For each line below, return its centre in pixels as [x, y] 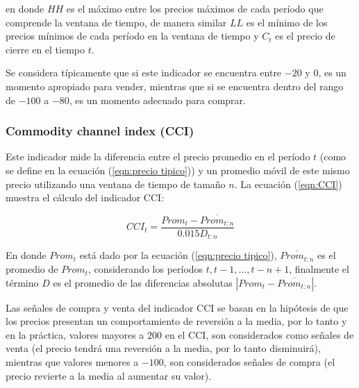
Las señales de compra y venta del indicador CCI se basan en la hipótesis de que [177, 307]
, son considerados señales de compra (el [249, 362]
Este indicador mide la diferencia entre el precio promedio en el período [158, 157]
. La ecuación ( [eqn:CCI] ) [288, 184]
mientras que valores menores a [72, 362]
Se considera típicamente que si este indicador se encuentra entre [144, 73]
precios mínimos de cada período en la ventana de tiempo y [132, 36]
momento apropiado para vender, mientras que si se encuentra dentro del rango [175, 86]
